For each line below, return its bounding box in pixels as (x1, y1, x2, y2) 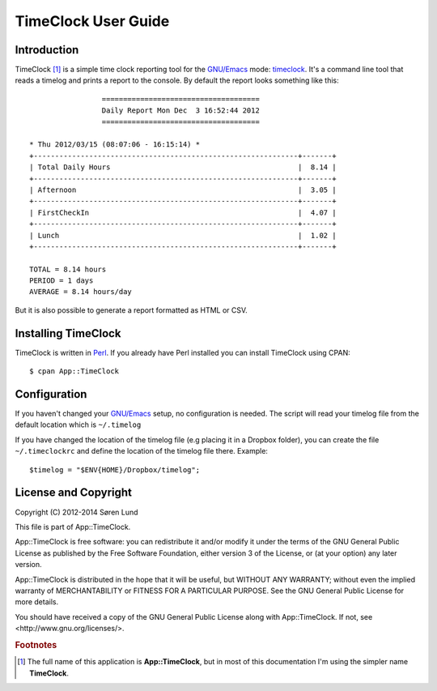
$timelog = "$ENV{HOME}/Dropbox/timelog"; (29, 465, 201, 474)
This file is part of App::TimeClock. (15, 522, 131, 531)
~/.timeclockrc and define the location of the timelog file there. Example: (15, 446, 269, 456)
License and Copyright (15, 486, 133, 500)
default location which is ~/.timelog (15, 420, 142, 429)
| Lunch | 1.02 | (29, 231, 337, 240)
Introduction (15, 43, 79, 57)
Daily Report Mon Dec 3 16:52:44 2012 (101, 106, 261, 115)
